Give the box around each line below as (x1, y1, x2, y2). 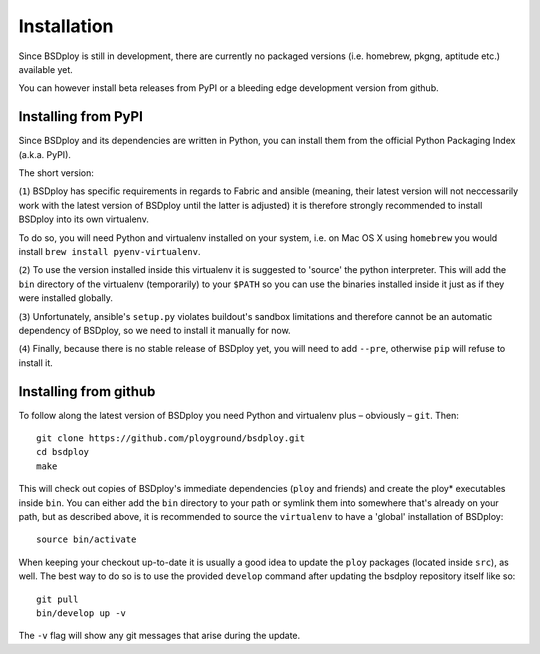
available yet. (18, 63, 74, 75)
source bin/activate (36, 534, 137, 545)
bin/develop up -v (36, 607, 127, 619)
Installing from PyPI (18, 108, 144, 125)
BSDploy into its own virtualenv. (18, 213, 149, 225)
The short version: (18, 167, 94, 179)
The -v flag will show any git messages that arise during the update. (18, 630, 301, 642)
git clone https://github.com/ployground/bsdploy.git (36, 433, 305, 444)
